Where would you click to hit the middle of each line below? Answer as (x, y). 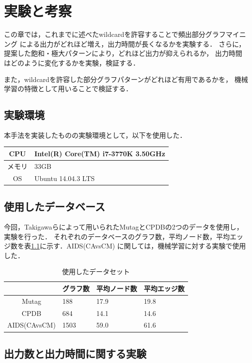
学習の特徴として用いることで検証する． (68, 89)
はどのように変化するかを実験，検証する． (72, 62)
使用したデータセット (96, 272)
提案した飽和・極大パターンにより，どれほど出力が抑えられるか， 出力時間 (123, 53)
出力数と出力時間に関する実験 (75, 353)
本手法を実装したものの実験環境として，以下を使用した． (95, 135)
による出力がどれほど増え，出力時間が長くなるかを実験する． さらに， (133, 43)
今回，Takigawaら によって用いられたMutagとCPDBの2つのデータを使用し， (124, 226)
